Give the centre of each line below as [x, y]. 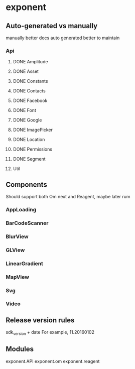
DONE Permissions [32, 149]
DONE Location [29, 140]
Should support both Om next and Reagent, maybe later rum [68, 197]
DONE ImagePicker [33, 130]
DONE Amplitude [30, 62]
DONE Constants [30, 81]
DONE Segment [29, 159]
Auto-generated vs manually [52, 26]
